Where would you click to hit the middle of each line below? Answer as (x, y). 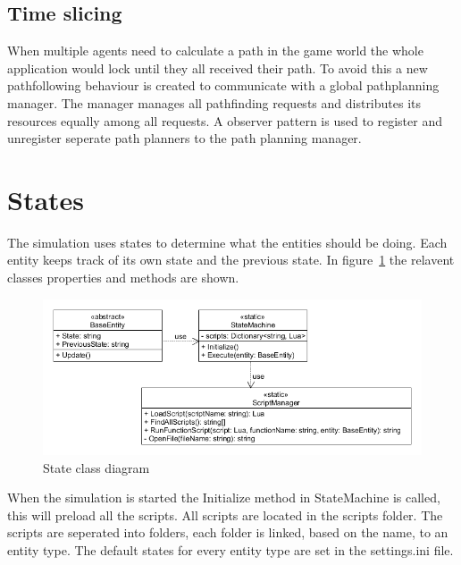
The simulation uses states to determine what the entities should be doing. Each (227, 242)
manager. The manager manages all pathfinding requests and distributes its (214, 102)
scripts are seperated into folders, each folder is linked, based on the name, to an (228, 532)
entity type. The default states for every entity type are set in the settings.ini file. (230, 549)
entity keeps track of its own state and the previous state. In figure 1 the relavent (231, 260)
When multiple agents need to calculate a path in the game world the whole (215, 51)
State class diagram (96, 467)
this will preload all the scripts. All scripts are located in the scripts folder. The (225, 514)
